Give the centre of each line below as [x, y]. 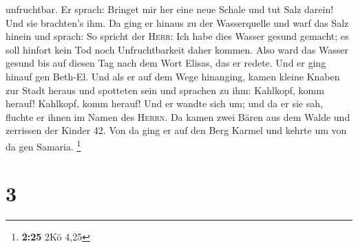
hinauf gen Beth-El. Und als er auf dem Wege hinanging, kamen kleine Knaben [173, 76]
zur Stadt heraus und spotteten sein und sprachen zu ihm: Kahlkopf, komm [165, 90]
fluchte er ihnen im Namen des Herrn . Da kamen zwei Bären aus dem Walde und [178, 116]
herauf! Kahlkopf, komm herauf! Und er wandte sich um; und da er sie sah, [164, 103]
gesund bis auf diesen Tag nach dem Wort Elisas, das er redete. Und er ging [166, 63]
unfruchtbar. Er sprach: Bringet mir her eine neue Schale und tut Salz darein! [170, 9]
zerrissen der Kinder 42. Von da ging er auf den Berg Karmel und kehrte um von [176, 130]
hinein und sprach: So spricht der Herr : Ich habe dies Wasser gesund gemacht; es [177, 36]
